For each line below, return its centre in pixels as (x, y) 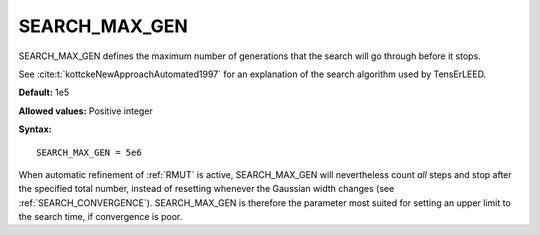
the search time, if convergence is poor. (100, 217)
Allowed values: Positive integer (86, 111)
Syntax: (35, 129)
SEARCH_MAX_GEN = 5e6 (89, 152)
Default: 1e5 (44, 92)
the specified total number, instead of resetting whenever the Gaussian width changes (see (206, 189)
